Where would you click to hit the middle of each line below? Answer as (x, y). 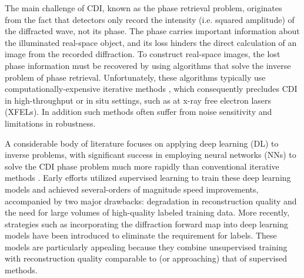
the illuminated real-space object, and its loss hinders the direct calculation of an (151, 42)
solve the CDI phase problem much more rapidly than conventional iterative (142, 166)
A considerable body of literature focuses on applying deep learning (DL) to (142, 143)
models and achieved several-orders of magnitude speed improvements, (132, 189)
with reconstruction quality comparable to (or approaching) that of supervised (146, 258)
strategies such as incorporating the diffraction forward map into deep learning (147, 224)
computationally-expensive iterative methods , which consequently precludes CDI (151, 89)
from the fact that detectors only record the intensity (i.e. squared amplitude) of (150, 19)
